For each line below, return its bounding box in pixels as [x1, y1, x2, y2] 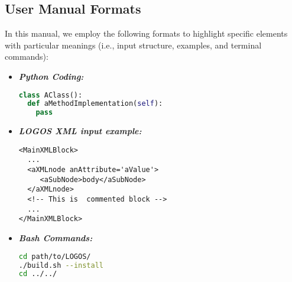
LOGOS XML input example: [18, 125, 142, 137]
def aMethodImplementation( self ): [27, 99, 163, 108]
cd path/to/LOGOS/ [18, 252, 91, 261]
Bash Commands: [18, 232, 93, 244]
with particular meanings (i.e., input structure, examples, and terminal [5, 38, 262, 51]
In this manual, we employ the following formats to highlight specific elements [5, 27, 288, 40]
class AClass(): [18, 90, 83, 99]
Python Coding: [18, 70, 84, 82]
